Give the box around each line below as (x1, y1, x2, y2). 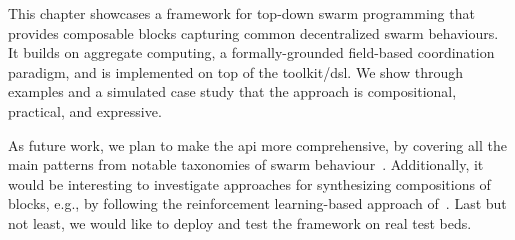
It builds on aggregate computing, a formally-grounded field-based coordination (8, 42, 495, 63)
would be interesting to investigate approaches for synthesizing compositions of (8, 173, 491, 194)
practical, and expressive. (8, 100, 162, 121)
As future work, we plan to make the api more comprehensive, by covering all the (8, 134, 507, 155)
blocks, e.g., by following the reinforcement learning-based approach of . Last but (8, 193, 507, 214)
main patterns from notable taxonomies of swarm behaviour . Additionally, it (8, 154, 484, 175)
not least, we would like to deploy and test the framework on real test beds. (8, 212, 472, 233)
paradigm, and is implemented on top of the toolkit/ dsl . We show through (8, 61, 463, 82)
